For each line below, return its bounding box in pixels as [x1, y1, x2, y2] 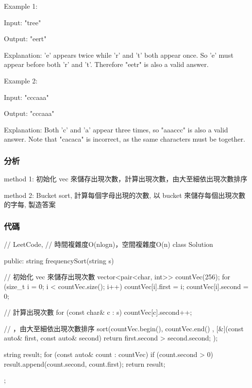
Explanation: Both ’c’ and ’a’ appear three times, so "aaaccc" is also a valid [4, 124, 228, 134]
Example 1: [4, 1, 38, 11]
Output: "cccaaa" [4, 108, 54, 118]
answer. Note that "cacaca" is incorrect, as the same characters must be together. [4, 134, 245, 144]
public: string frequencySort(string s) [4, 255, 114, 265]
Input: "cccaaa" [4, 92, 49, 102]
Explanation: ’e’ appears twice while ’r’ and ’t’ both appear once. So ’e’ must [4, 49, 234, 60]
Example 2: [4, 75, 38, 85]
